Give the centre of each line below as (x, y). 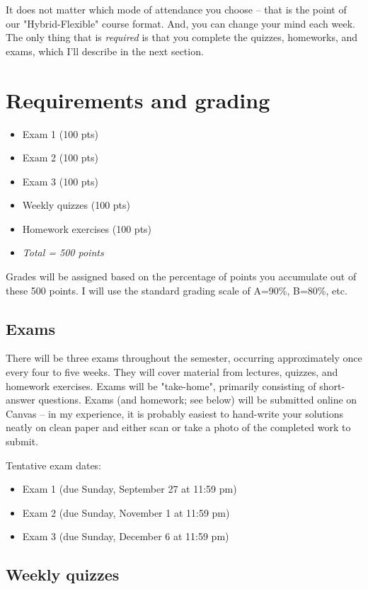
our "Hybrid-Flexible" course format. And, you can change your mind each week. (180, 23)
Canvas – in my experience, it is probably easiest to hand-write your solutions (174, 413)
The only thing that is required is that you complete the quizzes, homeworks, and (182, 37)
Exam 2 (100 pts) (61, 158)
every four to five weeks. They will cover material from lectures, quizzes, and (172, 372)
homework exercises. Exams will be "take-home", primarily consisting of (161, 385)
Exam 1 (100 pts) (61, 133)
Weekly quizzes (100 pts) (76, 205)
